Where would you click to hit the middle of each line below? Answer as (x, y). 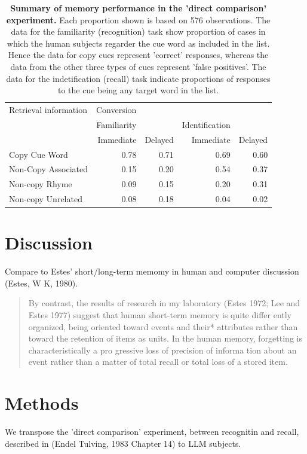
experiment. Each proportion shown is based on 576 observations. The (138, 19)
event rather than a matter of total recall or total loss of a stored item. (158, 362)
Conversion (116, 109)
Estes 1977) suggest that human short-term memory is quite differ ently (160, 315)
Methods (42, 403)
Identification (206, 124)
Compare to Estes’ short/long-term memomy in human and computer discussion (152, 271)
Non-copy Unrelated (46, 199)
